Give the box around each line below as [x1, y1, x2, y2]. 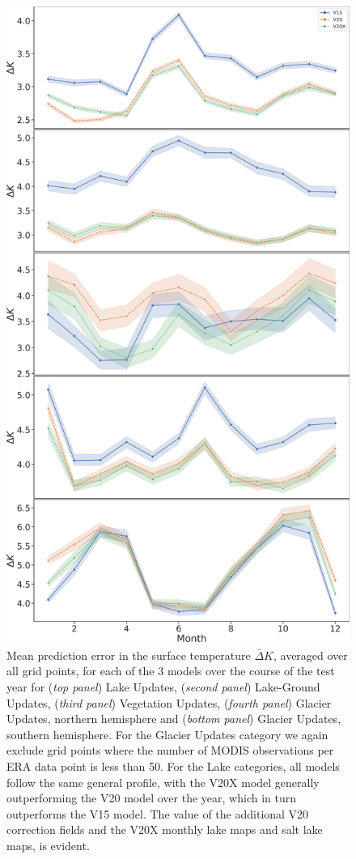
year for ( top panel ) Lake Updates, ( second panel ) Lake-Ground [6, 678, 320, 695]
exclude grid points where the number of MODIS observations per [6, 742, 334, 759]
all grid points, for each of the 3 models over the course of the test [6, 662, 335, 679]
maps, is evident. [6, 836, 90, 853]
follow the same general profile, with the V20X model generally [6, 773, 320, 790]
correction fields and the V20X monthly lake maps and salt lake [6, 821, 323, 838]
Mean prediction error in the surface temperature [6, 646, 251, 663]
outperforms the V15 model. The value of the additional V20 [6, 805, 309, 822]
